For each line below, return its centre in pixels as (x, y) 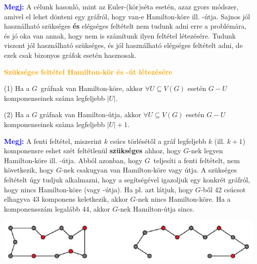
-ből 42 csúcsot (223, 189)
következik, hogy (29, 170)
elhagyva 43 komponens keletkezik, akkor (66, 199)
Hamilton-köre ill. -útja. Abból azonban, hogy (73, 160)
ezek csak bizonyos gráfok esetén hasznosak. (70, 55)
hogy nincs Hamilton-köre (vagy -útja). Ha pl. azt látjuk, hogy (99, 189)
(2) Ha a (17, 114)
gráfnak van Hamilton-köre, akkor (92, 88)
